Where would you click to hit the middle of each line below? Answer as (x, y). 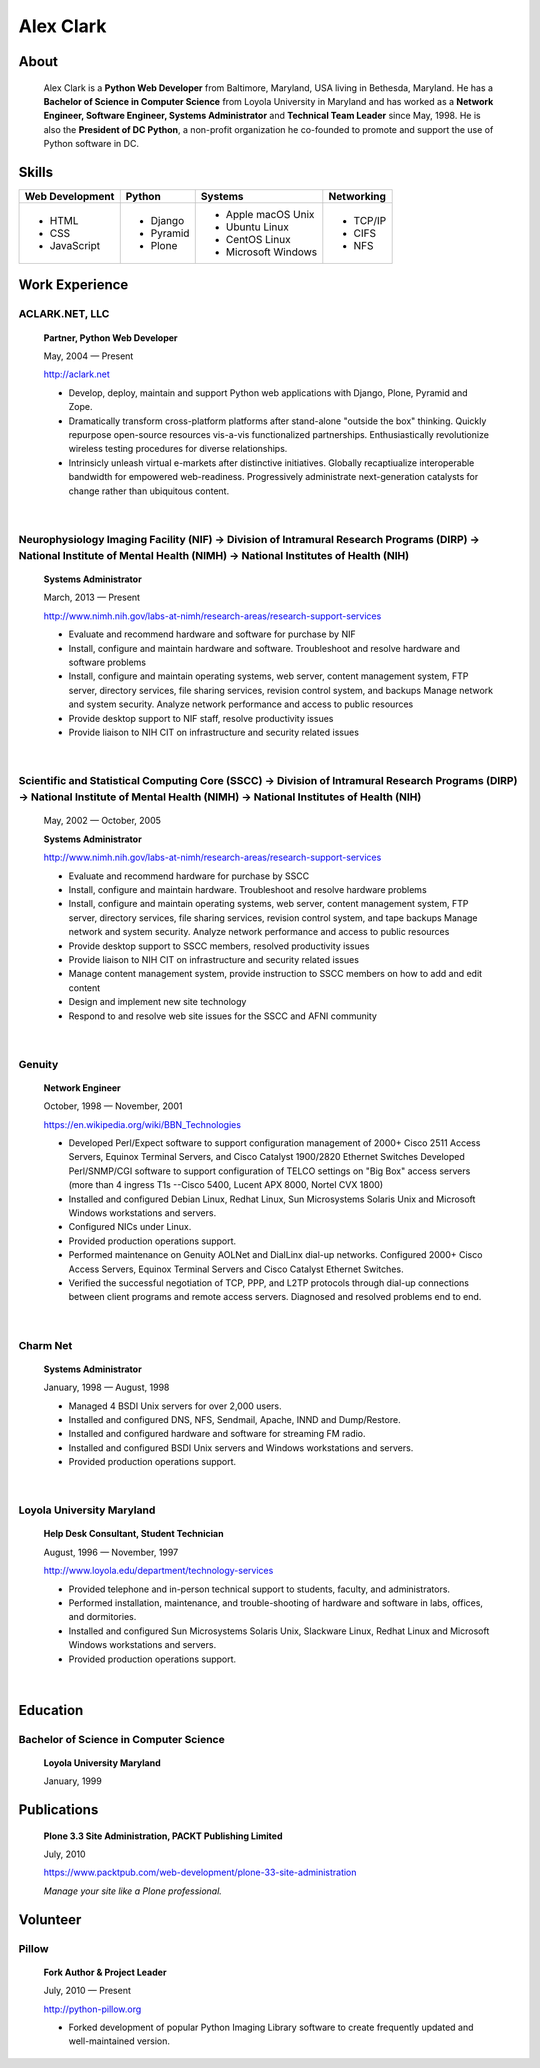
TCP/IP (370, 221)
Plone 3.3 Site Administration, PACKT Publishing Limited (163, 1836)
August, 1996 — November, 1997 (111, 1552)
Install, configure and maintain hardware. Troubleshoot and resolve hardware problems (247, 890)
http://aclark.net (76, 374)
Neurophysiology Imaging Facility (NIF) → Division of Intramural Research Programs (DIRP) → (249, 539)
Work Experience (73, 285)
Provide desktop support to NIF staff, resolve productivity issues (201, 718)
